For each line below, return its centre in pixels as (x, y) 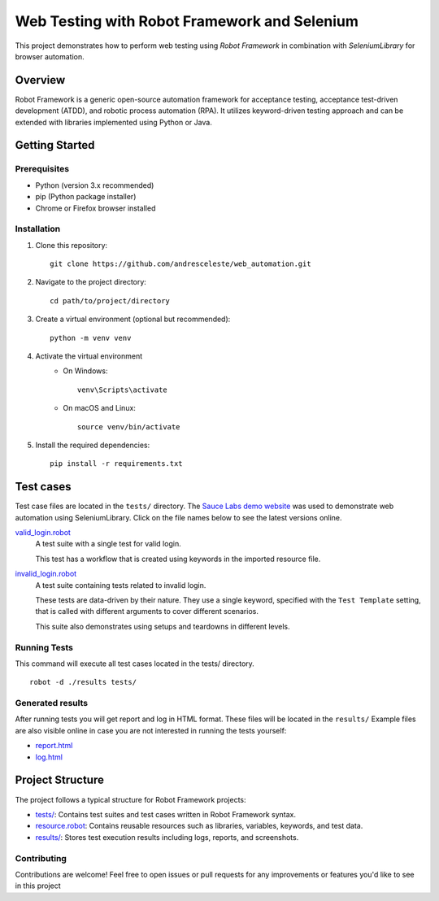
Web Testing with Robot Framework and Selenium (187, 21)
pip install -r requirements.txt (116, 464)
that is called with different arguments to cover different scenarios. (147, 612)
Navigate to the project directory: (91, 282)
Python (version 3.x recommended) (95, 185)
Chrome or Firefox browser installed (96, 208)
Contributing (41, 858)
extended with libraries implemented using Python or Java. (114, 122)
